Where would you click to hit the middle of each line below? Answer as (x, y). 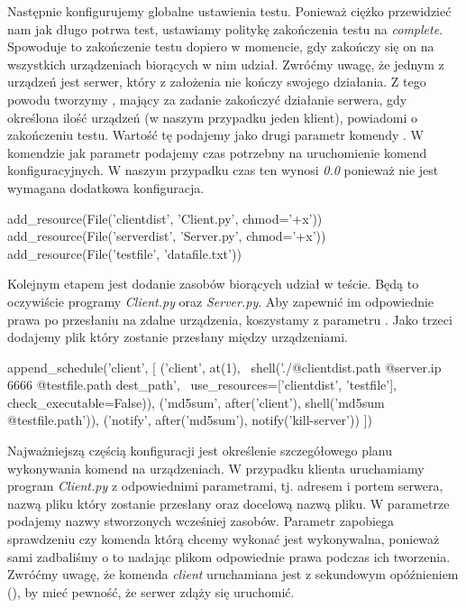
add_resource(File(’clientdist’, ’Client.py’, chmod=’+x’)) (165, 218)
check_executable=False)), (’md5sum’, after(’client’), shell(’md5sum (196, 402)
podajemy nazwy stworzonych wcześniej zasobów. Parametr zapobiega (201, 521)
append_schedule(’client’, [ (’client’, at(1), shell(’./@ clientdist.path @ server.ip (224, 367)
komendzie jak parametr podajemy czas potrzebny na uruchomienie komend (217, 152)
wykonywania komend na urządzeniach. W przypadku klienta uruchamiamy (216, 468)
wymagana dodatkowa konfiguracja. (106, 187)
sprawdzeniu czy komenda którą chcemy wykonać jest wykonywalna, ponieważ (224, 539)
